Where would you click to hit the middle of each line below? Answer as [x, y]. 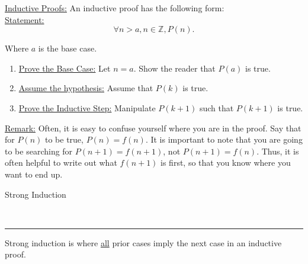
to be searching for [39, 151]
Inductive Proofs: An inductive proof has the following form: [115, 8]
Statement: [25, 19]
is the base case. [68, 48]
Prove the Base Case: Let [65, 68]
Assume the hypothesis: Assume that [86, 88]
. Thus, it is [278, 151]
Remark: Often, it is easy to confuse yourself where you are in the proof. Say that [153, 128]
